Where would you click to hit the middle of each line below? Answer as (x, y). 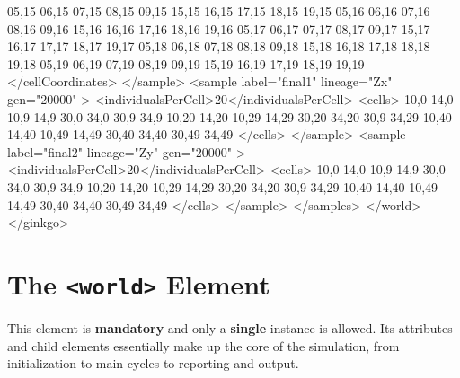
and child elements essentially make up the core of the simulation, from (203, 345)
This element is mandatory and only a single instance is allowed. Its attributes (230, 327)
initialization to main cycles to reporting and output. (153, 363)
